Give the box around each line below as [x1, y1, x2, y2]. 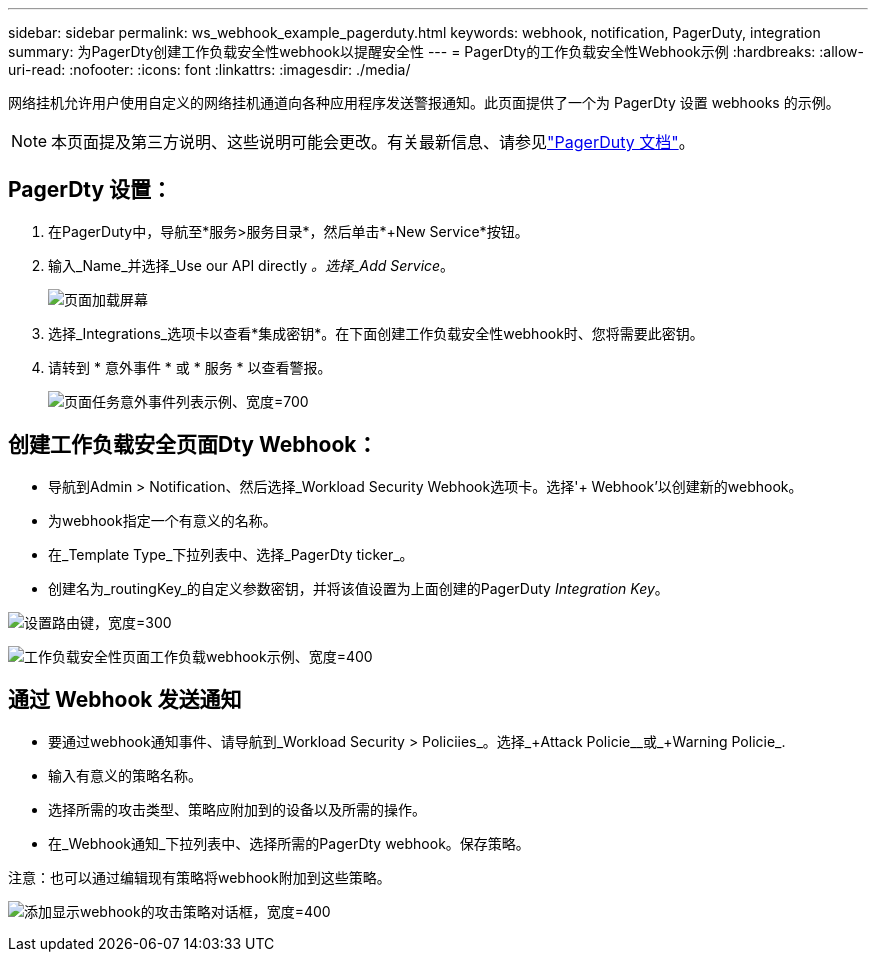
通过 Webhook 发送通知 [8, 687, 242, 713]
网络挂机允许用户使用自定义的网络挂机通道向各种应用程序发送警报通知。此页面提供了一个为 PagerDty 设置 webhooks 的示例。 [8, 94, 840, 111]
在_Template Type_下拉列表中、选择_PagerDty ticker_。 [48, 545, 414, 563]
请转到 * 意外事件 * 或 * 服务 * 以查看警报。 [48, 358, 332, 376]
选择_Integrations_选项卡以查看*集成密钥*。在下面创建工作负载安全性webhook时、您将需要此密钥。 [48, 324, 704, 342]
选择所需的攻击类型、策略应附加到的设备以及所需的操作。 [48, 800, 426, 818]
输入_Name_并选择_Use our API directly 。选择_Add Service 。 [48, 256, 455, 274]
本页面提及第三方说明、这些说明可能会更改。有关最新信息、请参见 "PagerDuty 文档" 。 [51, 132, 695, 152]
